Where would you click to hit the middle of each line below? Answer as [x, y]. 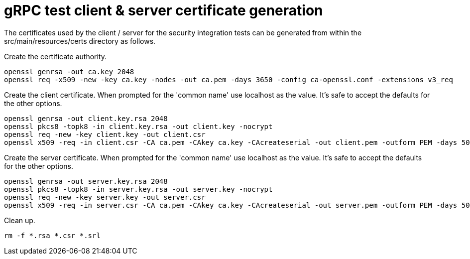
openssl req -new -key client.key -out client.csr [105, 134]
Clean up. [20, 220]
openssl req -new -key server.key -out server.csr [105, 197]
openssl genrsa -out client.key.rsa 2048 [86, 118]
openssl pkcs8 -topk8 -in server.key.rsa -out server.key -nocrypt [138, 189]
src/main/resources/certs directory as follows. [80, 41]
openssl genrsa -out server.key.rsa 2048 [86, 181]
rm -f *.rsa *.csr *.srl [52, 235]
